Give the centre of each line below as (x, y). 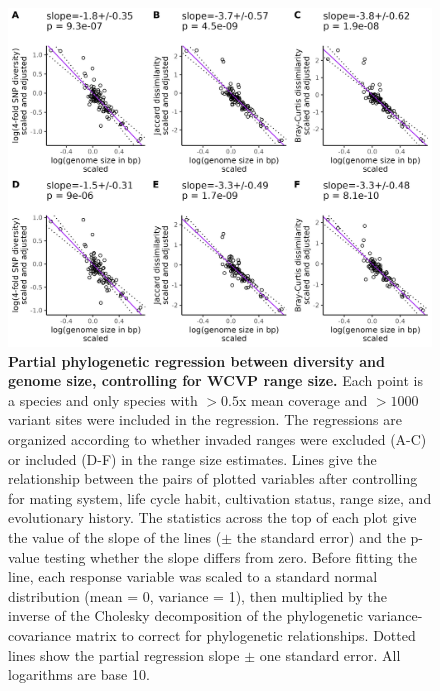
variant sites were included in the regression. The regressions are (205, 419)
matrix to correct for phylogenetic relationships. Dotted (245, 635)
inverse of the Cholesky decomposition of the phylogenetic (185, 615)
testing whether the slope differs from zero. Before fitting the (230, 556)
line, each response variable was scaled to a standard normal (193, 576)
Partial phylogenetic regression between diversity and (196, 360)
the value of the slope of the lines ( (115, 537)
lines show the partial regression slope (124, 654)
